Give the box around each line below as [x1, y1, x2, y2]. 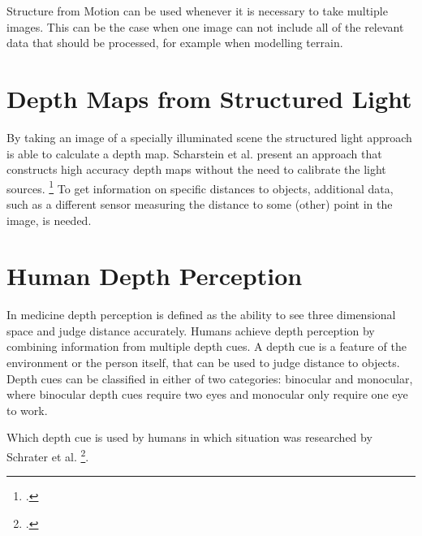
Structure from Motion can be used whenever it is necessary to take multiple [6, 2, 388, 19]
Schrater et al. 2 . [6, 446, 89, 465]
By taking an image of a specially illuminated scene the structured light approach [6, 128, 412, 145]
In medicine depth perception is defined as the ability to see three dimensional [6, 306, 396, 323]
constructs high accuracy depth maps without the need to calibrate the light [6, 161, 386, 178]
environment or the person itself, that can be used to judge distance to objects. [6, 354, 400, 371]
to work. [6, 401, 48, 418]
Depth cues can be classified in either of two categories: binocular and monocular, [6, 370, 413, 387]
